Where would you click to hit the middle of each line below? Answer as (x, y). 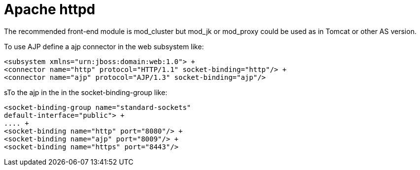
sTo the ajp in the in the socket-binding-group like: (86, 92)
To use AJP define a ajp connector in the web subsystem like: (104, 46)
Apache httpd (50, 9)
